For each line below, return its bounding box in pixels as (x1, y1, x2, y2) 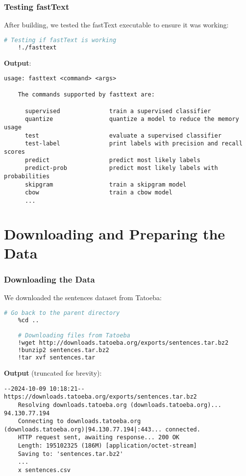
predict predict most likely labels (25, 156, 200, 164)
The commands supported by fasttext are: (18, 91, 155, 98)
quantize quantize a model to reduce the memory (25, 116, 239, 123)
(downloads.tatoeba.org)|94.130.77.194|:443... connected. (4, 426, 200, 433)
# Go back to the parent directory (4, 309, 120, 317)
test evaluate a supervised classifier (25, 132, 221, 139)
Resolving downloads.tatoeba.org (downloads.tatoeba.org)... (18, 401, 221, 408)
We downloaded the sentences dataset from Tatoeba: (4, 292, 162, 303)
